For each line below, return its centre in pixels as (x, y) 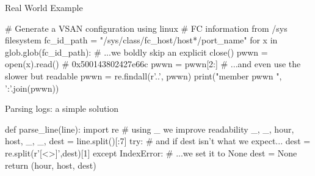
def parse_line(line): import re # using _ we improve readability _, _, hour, (150, 129)
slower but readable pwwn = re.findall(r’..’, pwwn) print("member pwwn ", (143, 75)
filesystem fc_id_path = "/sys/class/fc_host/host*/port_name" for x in (141, 40)
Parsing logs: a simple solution (62, 108)
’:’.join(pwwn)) (32, 88)
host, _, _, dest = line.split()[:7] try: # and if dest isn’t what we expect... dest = (158, 141)
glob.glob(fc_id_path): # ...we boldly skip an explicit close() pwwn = (136, 52)
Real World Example (44, 7)
